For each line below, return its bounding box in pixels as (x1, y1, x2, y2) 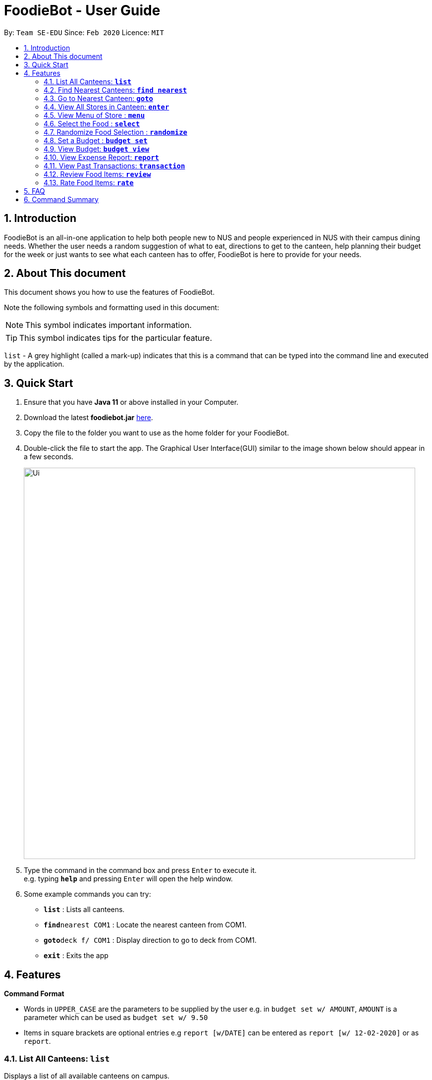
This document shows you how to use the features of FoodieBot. (4, 288, 215, 297)
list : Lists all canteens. (44, 905, 125, 914)
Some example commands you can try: (24, 890, 151, 899)
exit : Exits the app (44, 951, 108, 960)
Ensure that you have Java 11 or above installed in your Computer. (24, 398, 239, 407)
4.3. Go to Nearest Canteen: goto (44, 94, 153, 103)
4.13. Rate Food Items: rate (44, 178, 134, 187)
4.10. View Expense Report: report (44, 153, 159, 162)
